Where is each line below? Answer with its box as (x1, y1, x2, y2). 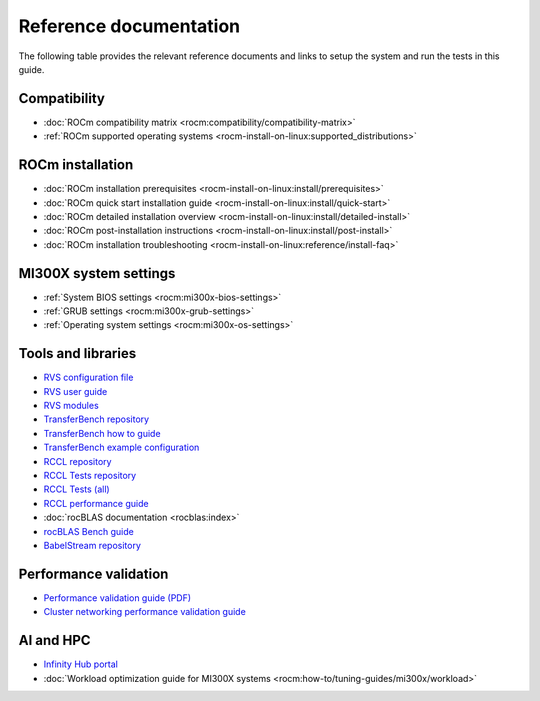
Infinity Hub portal (43, 658, 119, 670)
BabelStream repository (43, 539, 142, 551)
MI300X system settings (18, 265, 176, 282)
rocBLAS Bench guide (43, 525, 134, 537)
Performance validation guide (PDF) (43, 591, 192, 604)
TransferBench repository (43, 413, 150, 425)
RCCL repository (43, 455, 112, 467)
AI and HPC (18, 632, 91, 649)
